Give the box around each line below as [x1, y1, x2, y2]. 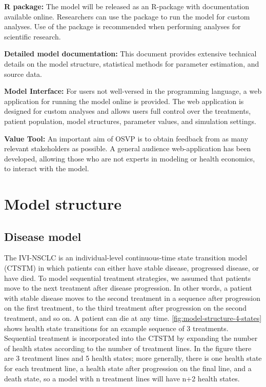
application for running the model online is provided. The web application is [4, 95, 244, 106]
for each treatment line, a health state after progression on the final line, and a [4, 363, 252, 374]
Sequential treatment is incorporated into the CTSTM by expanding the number [4, 333, 258, 343]
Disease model [4, 228, 81, 244]
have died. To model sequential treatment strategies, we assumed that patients [4, 272, 251, 283]
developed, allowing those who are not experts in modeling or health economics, [4, 153, 255, 164]
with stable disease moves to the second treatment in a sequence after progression [4, 292, 261, 303]
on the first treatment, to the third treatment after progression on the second [4, 302, 247, 313]
